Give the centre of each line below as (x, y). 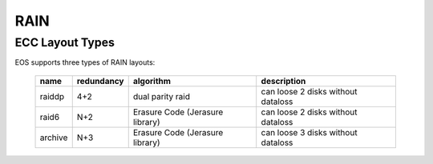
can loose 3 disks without (309, 132)
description (283, 81)
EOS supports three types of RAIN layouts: (85, 62)
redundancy (100, 81)
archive (54, 138)
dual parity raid (161, 96)
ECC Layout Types (65, 42)
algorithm (152, 81)
